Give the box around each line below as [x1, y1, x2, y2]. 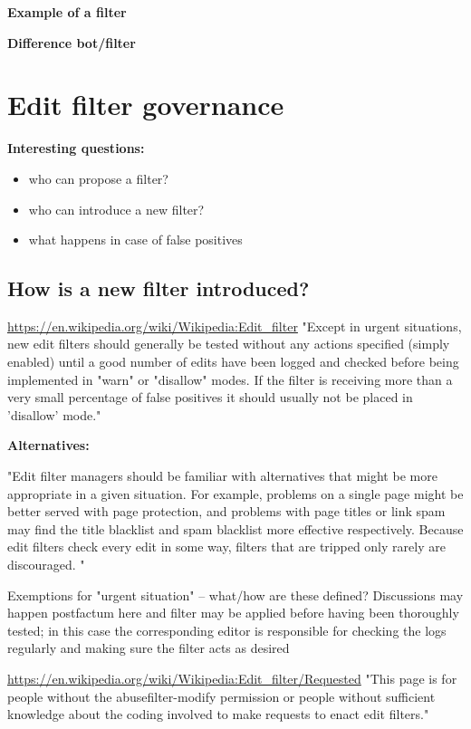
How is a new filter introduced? [7, 274, 310, 302]
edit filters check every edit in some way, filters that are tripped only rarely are [7, 537, 446, 556]
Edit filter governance [7, 86, 284, 123]
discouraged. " [7, 555, 85, 574]
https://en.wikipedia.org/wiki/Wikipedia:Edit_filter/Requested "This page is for [7, 668, 457, 687]
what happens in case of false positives [28, 230, 243, 249]
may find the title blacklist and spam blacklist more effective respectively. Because [7, 519, 464, 538]
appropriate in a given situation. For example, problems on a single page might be [7, 484, 464, 503]
